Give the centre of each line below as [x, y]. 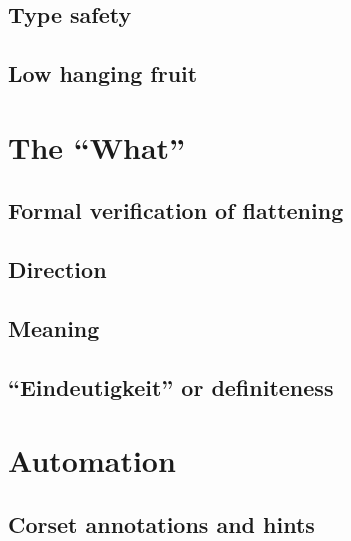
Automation [92, 460]
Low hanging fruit [103, 73]
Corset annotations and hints [161, 523]
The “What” [97, 146]
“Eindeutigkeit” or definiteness [171, 386]
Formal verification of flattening [176, 210]
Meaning [54, 327]
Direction [57, 269]
